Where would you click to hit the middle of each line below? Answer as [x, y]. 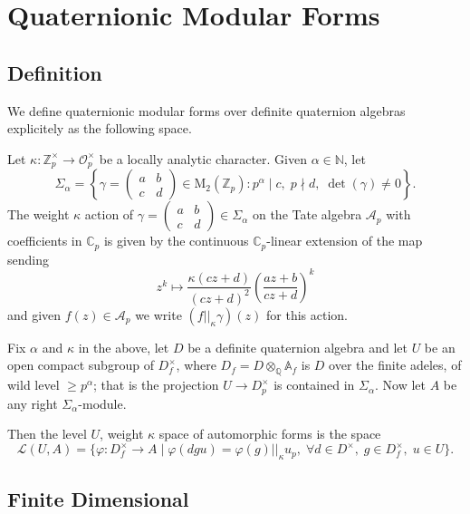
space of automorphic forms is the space [270, 434]
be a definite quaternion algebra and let [297, 347]
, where [196, 365]
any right [33, 403]
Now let [404, 385]
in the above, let [124, 347]
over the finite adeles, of [395, 365]
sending [28, 259]
